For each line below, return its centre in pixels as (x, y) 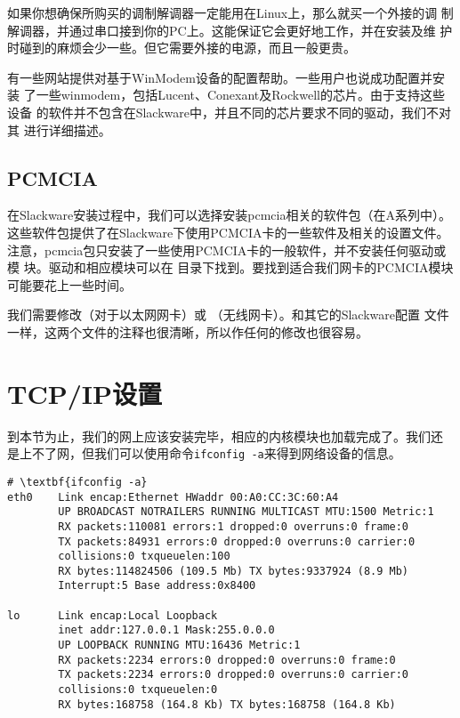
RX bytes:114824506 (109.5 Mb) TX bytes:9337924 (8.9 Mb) (234, 571)
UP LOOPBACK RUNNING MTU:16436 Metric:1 (179, 645)
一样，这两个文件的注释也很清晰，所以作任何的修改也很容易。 (188, 331)
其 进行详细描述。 (59, 129)
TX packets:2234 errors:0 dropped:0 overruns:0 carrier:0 (234, 675)
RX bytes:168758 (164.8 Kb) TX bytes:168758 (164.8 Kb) (227, 704)
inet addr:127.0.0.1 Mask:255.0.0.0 (166, 630)
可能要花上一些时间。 (69, 284)
